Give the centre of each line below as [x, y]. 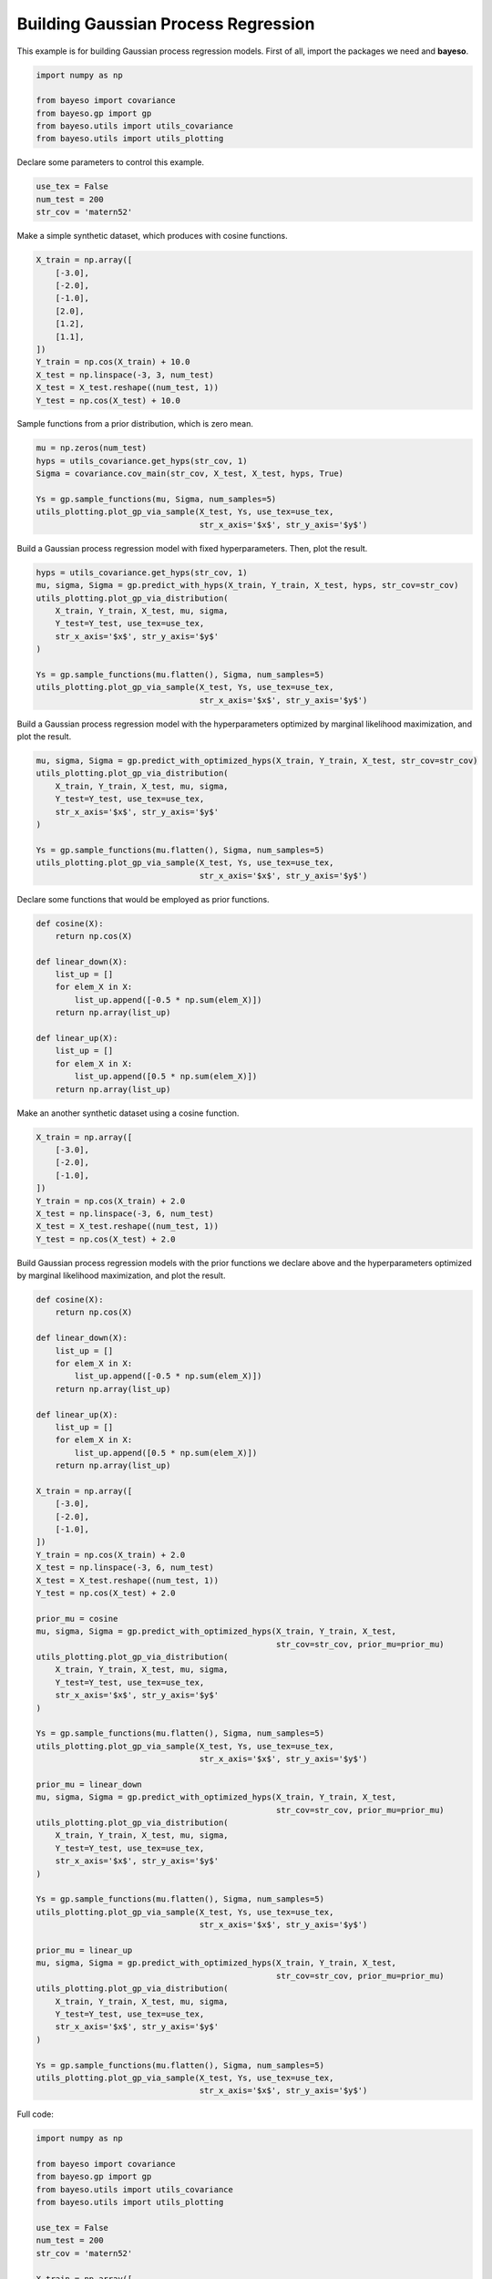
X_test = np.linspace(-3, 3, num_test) [125, 375]
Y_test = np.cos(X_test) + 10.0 [108, 400]
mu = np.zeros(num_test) [92, 448]
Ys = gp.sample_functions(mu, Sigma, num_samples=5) [156, 500]
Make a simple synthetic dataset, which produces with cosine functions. [153, 236]
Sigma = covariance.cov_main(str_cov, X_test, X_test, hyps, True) [190, 474]
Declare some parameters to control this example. [111, 162]
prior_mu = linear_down [89, 1784]
